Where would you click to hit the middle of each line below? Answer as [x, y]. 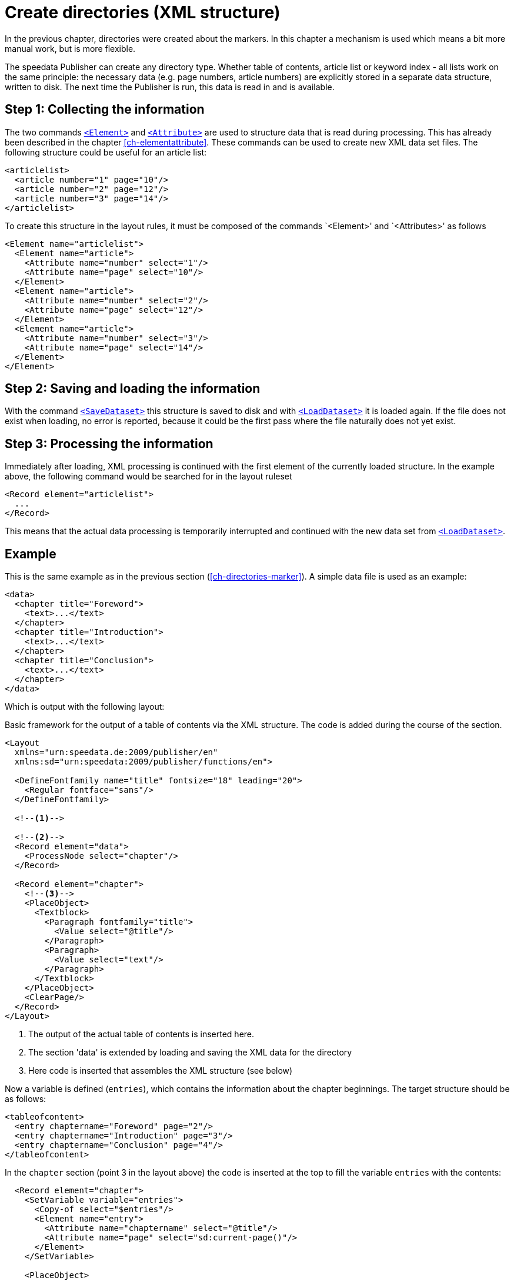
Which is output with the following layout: [85, 707]
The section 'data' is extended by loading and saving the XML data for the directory [190, 1053]
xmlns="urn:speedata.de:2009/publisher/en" [116, 752]
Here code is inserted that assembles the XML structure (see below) [161, 1071]
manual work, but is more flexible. [70, 48]
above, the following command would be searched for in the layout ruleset [148, 476]
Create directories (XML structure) [143, 12]
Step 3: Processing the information [109, 444]
